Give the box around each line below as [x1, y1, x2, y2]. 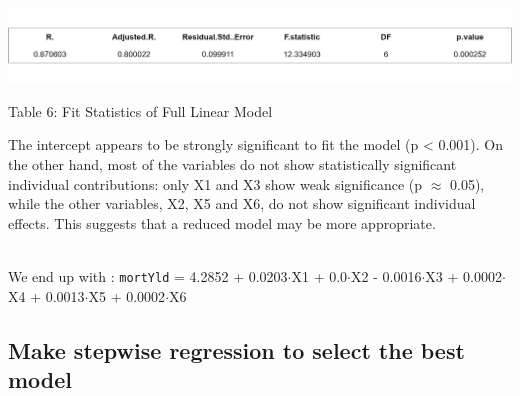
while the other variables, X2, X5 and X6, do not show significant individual [8, 193, 476, 214]
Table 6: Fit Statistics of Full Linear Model [8, 100, 273, 121]
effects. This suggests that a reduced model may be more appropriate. [8, 212, 436, 233]
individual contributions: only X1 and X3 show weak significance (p [8, 173, 423, 194]
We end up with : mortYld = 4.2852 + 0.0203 [8, 266, 288, 287]
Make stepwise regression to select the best [8, 334, 465, 365]
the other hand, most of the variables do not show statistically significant [8, 154, 457, 175]
